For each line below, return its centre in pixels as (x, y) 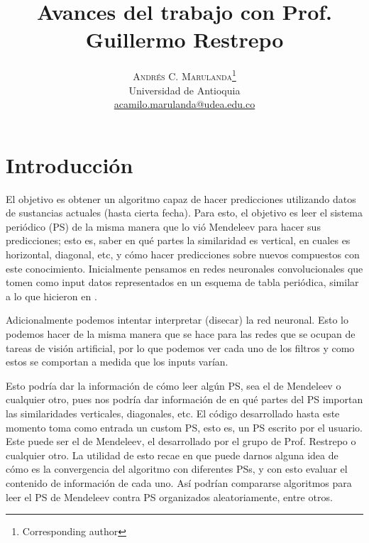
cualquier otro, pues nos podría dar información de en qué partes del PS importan (184, 399)
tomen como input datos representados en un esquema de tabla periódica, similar (182, 282)
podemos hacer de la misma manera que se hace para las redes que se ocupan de (181, 334)
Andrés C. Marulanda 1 (184, 75)
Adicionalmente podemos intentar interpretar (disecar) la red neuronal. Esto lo (177, 320)
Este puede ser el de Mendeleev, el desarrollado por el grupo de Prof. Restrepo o (181, 441)
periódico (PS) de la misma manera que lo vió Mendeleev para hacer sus (163, 226)
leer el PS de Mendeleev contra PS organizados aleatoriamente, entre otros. (169, 497)
